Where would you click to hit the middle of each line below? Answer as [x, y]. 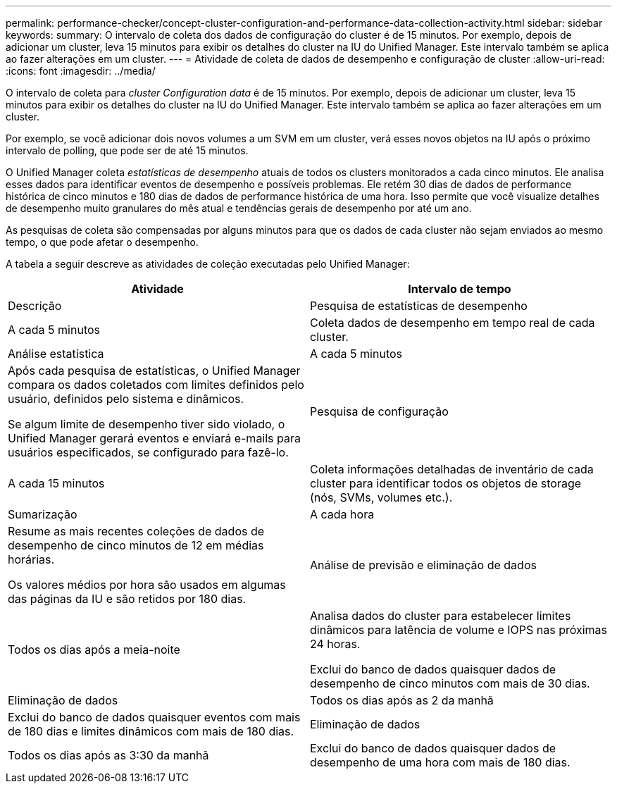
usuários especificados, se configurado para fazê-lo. [148, 452]
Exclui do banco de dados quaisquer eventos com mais [154, 717]
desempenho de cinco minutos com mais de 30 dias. [450, 683]
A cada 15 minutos [56, 483]
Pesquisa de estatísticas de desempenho [419, 306]
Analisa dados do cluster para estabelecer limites [441, 616]
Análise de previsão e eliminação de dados [423, 565]
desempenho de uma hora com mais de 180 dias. [440, 762]
